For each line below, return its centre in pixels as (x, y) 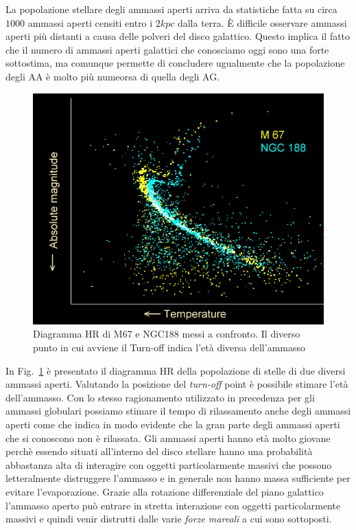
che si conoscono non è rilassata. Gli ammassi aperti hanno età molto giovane (168, 438)
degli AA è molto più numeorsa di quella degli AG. (113, 76)
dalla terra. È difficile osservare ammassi (262, 22)
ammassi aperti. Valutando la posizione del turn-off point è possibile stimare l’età (177, 384)
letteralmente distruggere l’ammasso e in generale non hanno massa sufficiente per (178, 478)
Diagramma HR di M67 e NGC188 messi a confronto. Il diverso (167, 334)
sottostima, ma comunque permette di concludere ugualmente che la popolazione (175, 63)
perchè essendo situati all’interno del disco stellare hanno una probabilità (159, 451)
